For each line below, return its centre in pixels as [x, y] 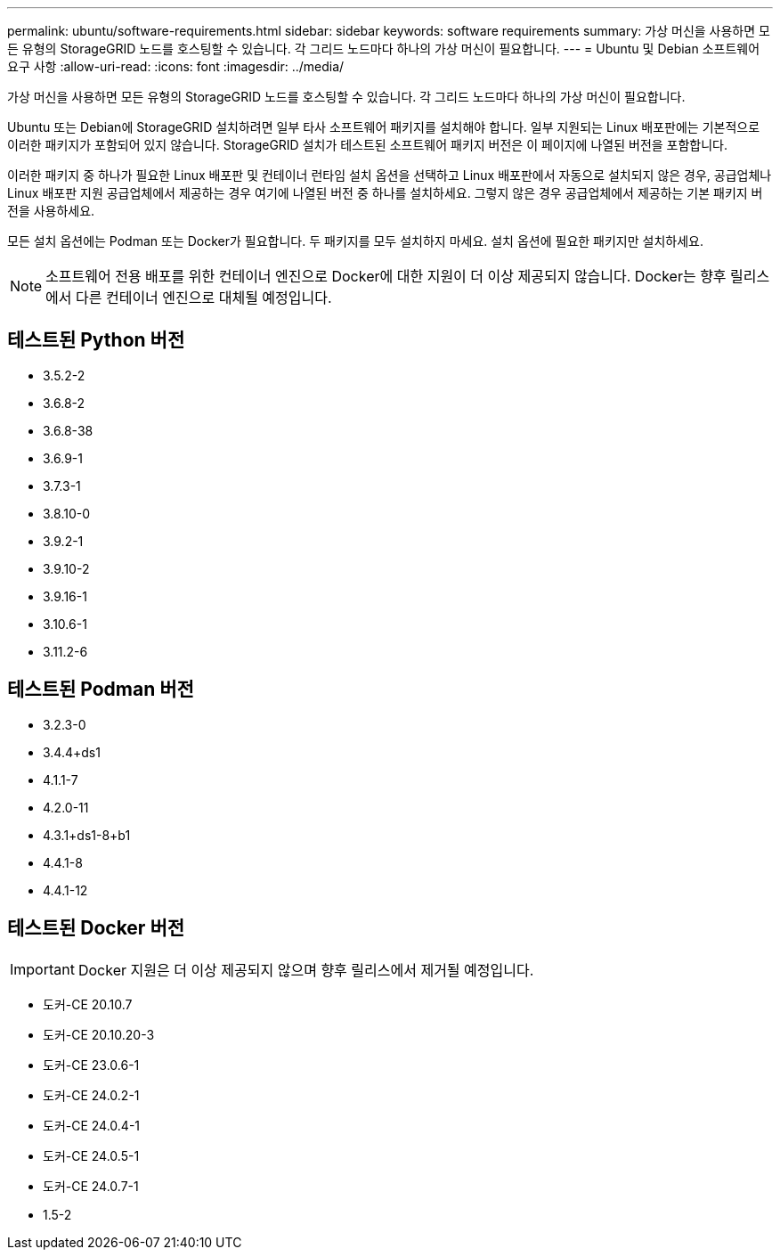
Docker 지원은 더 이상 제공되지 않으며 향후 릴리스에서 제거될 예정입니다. [306, 970]
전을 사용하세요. [51, 211]
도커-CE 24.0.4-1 [92, 1125]
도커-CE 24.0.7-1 [91, 1186]
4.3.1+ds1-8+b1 [87, 835]
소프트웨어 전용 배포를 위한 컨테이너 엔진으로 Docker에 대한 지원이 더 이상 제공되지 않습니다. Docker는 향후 [386, 276]
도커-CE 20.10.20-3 [99, 1034]
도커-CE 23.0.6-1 [91, 1065]
